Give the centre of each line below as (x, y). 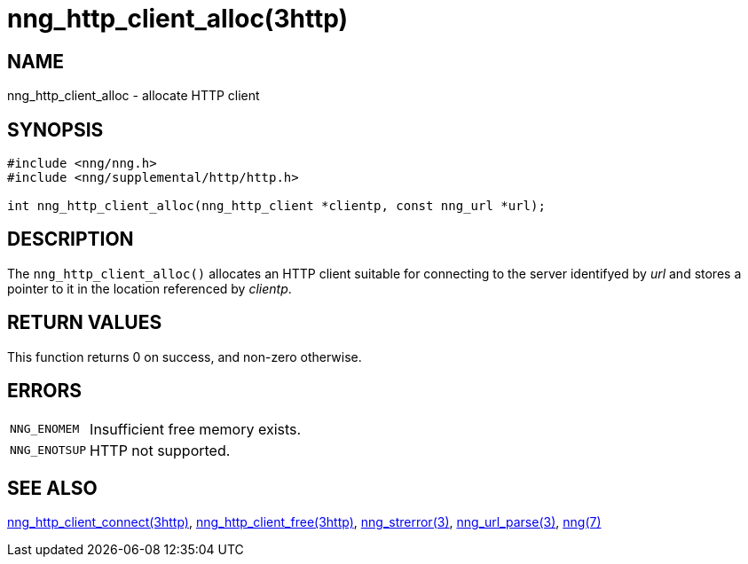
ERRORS (45, 391)
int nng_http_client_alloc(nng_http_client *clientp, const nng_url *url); (276, 206)
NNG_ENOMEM (45, 429)
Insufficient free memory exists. (196, 429)
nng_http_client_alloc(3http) (177, 19)
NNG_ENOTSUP (48, 450)
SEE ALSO (52, 488)
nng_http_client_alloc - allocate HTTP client (134, 96)
